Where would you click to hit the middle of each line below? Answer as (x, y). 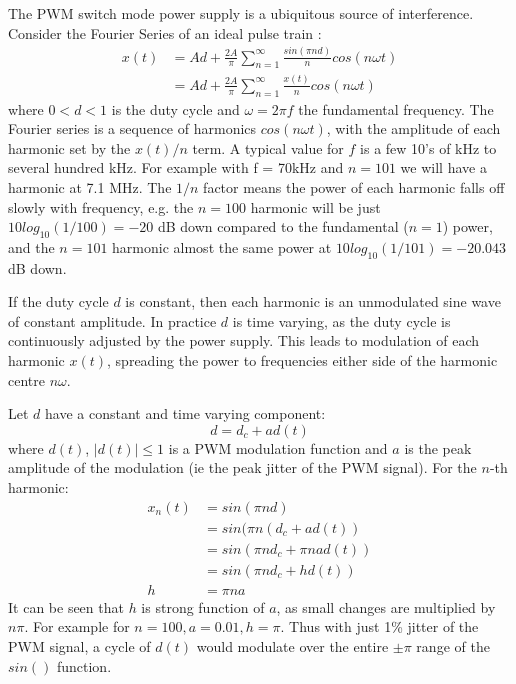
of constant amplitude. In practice (112, 320)
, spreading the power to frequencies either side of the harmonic (302, 360)
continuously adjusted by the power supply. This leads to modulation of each (244, 340)
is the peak (438, 447)
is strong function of (203, 606)
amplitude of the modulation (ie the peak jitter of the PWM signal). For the (242, 467)
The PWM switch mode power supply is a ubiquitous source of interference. (241, 13)
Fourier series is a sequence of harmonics (132, 128)
